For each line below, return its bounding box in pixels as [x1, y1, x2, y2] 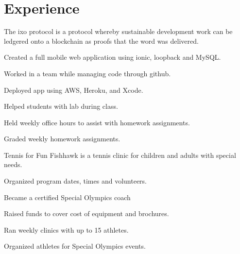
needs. [4, 159, 22, 169]
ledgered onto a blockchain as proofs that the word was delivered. [4, 35, 199, 46]
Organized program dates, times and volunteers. [4, 176, 147, 186]
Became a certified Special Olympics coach [4, 192, 131, 202]
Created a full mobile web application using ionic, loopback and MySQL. [4, 52, 221, 62]
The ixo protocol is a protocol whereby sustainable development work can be [4, 26, 233, 36]
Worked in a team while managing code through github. [4, 68, 171, 78]
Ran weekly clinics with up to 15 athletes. [4, 224, 129, 235]
